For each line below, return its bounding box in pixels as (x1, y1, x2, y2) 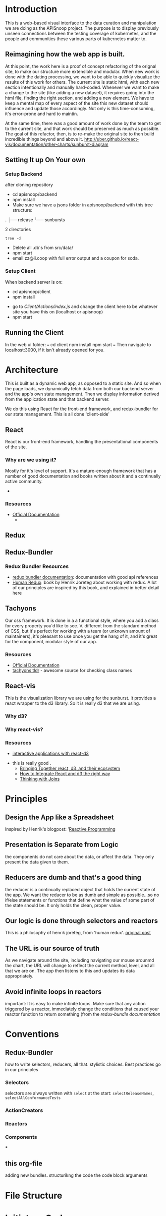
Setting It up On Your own (5, 156, 86, 164)
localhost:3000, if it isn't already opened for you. (5, 347, 105, 353)
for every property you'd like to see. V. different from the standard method (5, 622, 157, 628)
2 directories (5, 227, 31, 233)
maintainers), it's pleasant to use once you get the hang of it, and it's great (5, 633, 158, 639)
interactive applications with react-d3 (12, 750, 89, 757)
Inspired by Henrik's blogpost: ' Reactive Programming (5, 826, 115, 832)
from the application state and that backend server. (5, 396, 110, 402)
